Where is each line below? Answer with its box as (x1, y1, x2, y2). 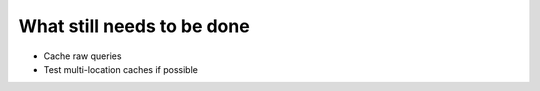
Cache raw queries (43, 50, 122, 62)
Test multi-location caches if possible (43, 63, 199, 75)
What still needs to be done (18, 15, 250, 37)
